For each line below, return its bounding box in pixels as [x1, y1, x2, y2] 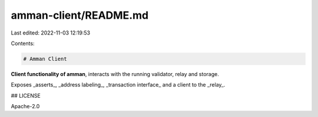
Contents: [11, 40, 35, 47]
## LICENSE [11, 92, 41, 99]
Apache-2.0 [11, 103, 40, 110]
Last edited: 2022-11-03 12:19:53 [11, 29, 91, 36]
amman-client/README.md [11, 9, 149, 22]
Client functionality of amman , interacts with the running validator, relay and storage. [11, 70, 219, 77]
